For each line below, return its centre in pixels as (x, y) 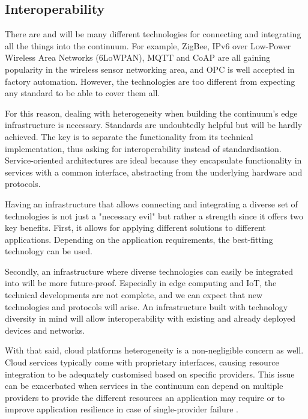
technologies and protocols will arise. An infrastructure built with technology (146, 306)
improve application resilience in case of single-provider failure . (122, 409)
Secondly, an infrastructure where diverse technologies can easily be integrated (149, 271)
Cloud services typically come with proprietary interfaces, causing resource (142, 362)
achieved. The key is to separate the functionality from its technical (129, 136)
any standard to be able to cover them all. (83, 93)
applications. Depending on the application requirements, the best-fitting (139, 239)
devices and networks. (45, 330)
